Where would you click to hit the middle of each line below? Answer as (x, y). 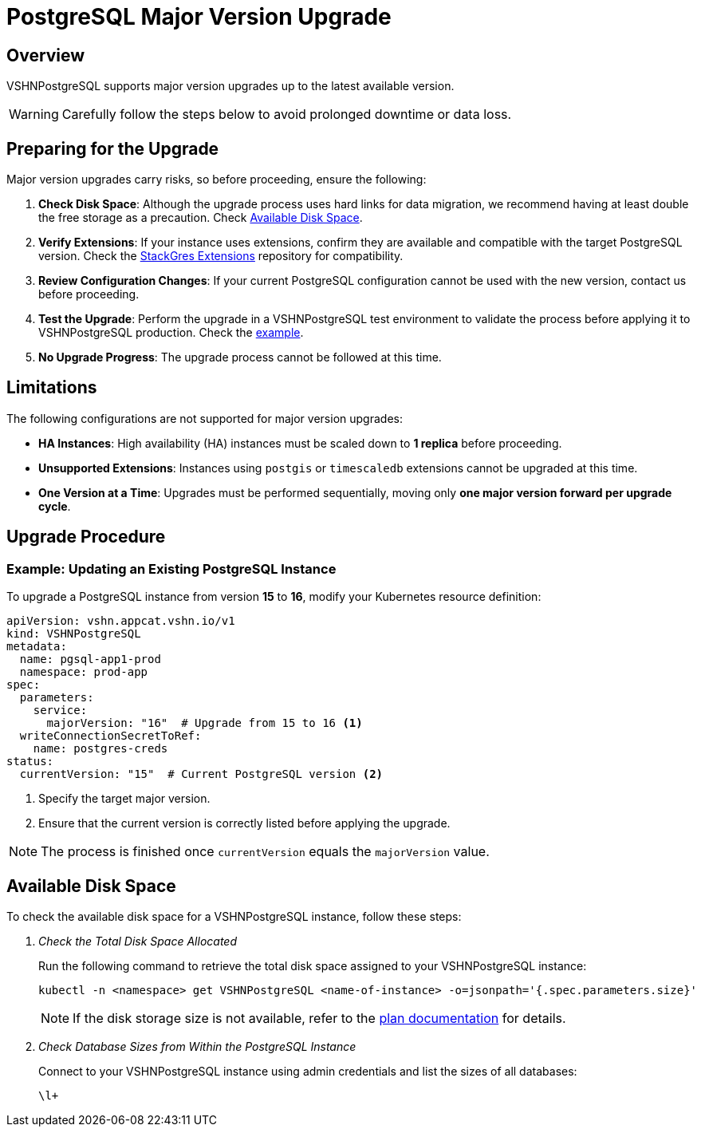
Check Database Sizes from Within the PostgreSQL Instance (197, 1046)
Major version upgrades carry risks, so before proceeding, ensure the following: (217, 180)
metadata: (37, 647)
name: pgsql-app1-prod (90, 659)
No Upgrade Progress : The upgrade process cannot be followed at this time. (240, 357)
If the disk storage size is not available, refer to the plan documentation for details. (319, 1018)
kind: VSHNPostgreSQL (74, 634)
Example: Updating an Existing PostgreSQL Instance (171, 568)
